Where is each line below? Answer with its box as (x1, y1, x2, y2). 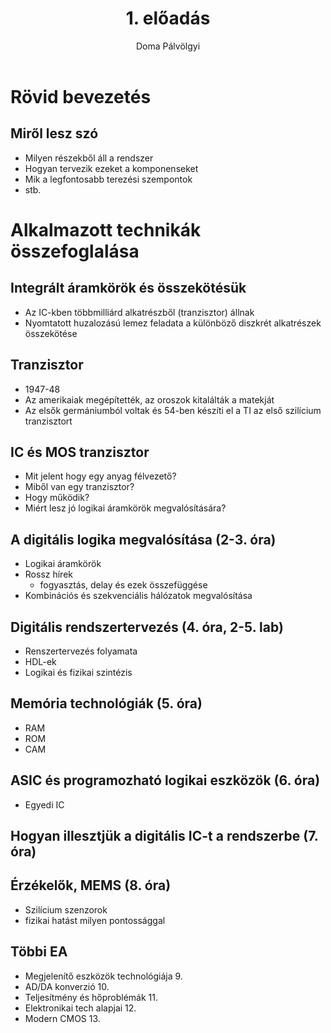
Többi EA (10, 943, 68, 961)
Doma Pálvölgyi (135, 40, 201, 52)
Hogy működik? (24, 492, 90, 504)
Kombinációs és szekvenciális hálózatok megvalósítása (24, 590, 253, 602)
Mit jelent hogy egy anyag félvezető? (24, 470, 177, 482)
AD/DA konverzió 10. (24, 980, 110, 992)
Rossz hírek (24, 568, 73, 581)
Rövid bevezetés (10, 85, 152, 108)
